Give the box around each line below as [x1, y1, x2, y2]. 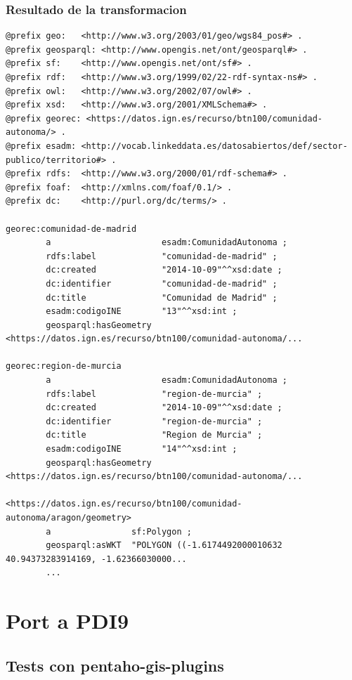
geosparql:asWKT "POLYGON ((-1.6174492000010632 [46, 540, 282, 551]
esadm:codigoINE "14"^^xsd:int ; [46, 444, 237, 455]
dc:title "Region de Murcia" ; [46, 430, 263, 440]
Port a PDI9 [6, 606, 129, 635]
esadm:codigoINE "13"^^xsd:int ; [46, 306, 237, 317]
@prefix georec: [6, 113, 82, 124]
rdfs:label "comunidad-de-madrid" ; [46, 251, 278, 261]
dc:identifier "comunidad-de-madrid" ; [46, 278, 278, 289]
